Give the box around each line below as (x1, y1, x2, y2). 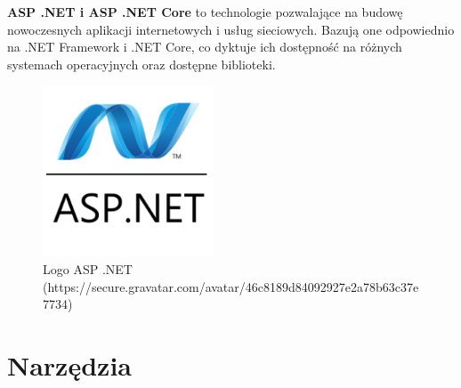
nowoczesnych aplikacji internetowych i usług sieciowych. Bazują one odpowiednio (7, 20, 455, 38)
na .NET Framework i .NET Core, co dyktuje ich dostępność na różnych (7, 37, 402, 56)
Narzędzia (7, 346, 132, 383)
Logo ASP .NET (43, 259, 133, 278)
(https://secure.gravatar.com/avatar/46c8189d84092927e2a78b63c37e (43, 277, 419, 295)
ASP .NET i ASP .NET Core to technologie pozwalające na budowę (7, 3, 403, 20)
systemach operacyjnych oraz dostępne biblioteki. (7, 54, 276, 73)
